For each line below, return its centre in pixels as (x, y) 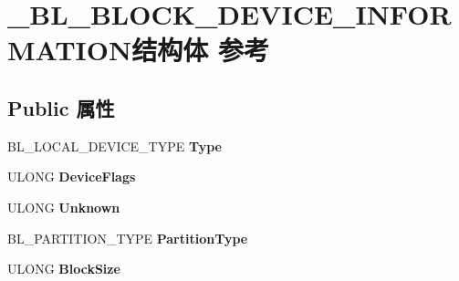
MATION (70, 50)
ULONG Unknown (64, 207)
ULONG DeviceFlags (72, 177)
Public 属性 (61, 107)
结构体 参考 (200, 50)
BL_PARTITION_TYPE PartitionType (128, 238)
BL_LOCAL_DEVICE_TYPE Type (115, 146)
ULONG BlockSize (64, 269)
